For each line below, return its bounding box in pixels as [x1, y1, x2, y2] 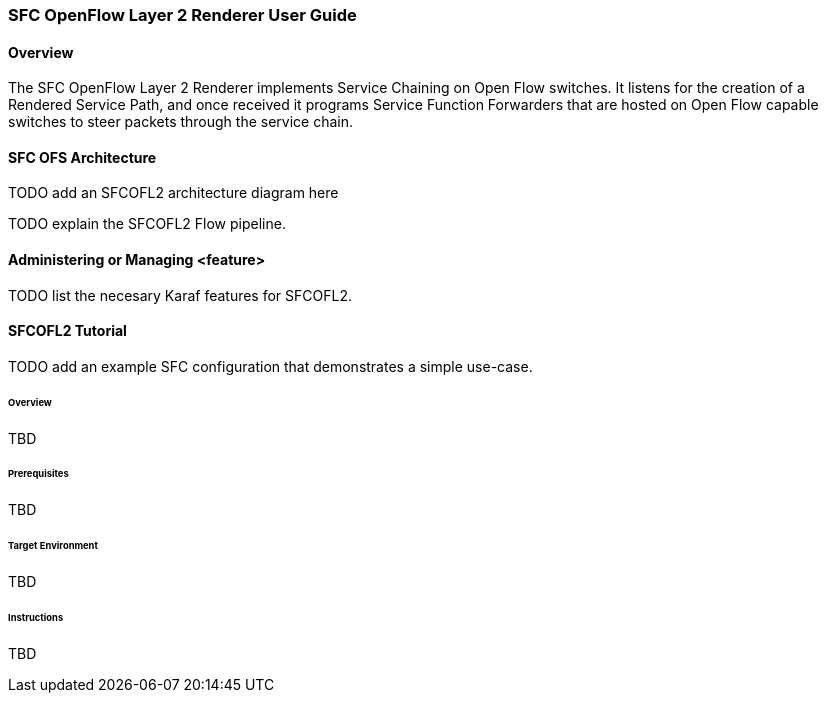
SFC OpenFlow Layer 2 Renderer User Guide [8, 5, 357, 25]
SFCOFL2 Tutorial [8, 322, 127, 340]
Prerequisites [8, 468, 69, 480]
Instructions [8, 611, 64, 623]
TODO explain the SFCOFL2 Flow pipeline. [8, 215, 286, 233]
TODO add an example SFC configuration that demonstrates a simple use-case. [8, 357, 533, 375]
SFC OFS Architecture [8, 148, 157, 166]
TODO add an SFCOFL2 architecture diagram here [8, 184, 339, 202]
